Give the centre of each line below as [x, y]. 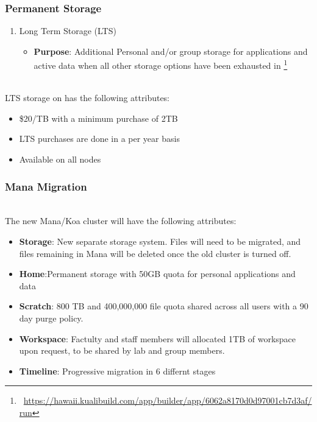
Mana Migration [46, 186]
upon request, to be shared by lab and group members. [122, 350]
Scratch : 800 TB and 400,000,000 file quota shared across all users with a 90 [164, 306]
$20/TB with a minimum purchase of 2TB [98, 118]
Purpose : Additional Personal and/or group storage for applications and [171, 51]
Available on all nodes [60, 159]
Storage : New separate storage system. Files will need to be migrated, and [160, 241]
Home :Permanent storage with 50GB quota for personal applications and [157, 274]
